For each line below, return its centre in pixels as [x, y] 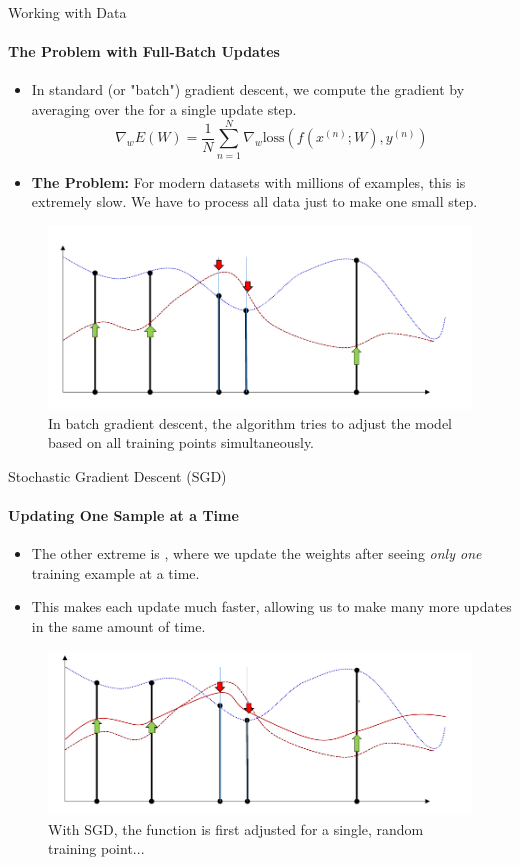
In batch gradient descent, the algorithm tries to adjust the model [250, 422]
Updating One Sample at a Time [123, 515]
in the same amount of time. [118, 626]
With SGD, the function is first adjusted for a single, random [236, 828]
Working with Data [67, 12]
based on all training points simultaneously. [181, 442]
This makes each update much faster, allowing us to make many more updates [271, 606]
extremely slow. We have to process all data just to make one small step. [254, 201]
